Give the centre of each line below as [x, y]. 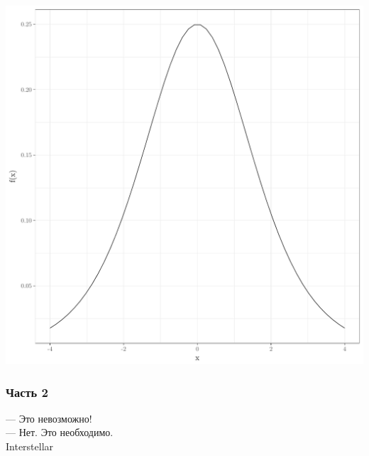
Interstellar [30, 446]
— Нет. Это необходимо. [60, 432]
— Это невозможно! [49, 418]
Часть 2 [27, 392]
